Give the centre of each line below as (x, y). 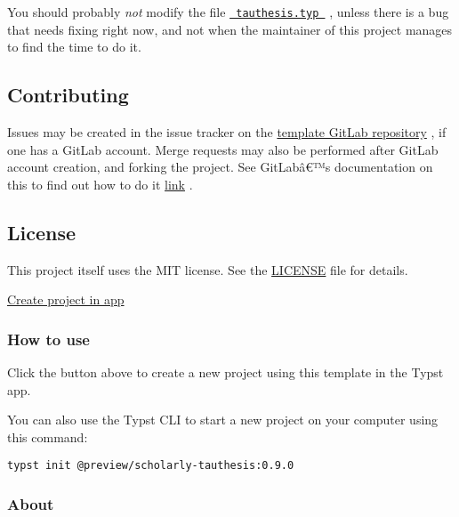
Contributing (68, 95)
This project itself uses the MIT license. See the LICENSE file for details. (208, 269)
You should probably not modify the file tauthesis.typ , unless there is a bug (228, 12)
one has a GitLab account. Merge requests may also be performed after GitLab (223, 149)
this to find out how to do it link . (100, 184)
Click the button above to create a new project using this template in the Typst (225, 372)
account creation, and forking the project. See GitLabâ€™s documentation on (220, 167)
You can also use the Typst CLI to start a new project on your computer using (223, 420)
